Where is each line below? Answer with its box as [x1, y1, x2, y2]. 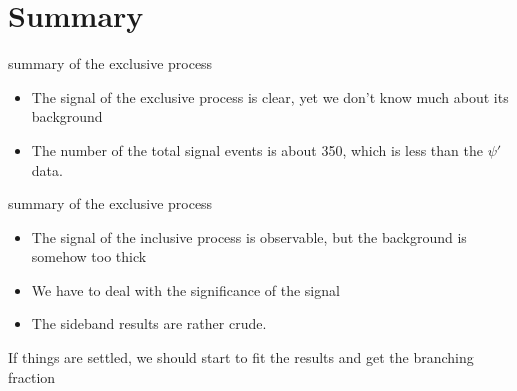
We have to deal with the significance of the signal [31, 279, 340, 300]
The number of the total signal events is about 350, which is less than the [31, 139, 483, 160]
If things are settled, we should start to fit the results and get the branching [8, 347, 474, 368]
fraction [8, 366, 56, 387]
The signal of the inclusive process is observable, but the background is [31, 226, 467, 247]
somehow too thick [31, 246, 147, 267]
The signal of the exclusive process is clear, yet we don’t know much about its [31, 86, 509, 107]
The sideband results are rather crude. [31, 313, 267, 334]
